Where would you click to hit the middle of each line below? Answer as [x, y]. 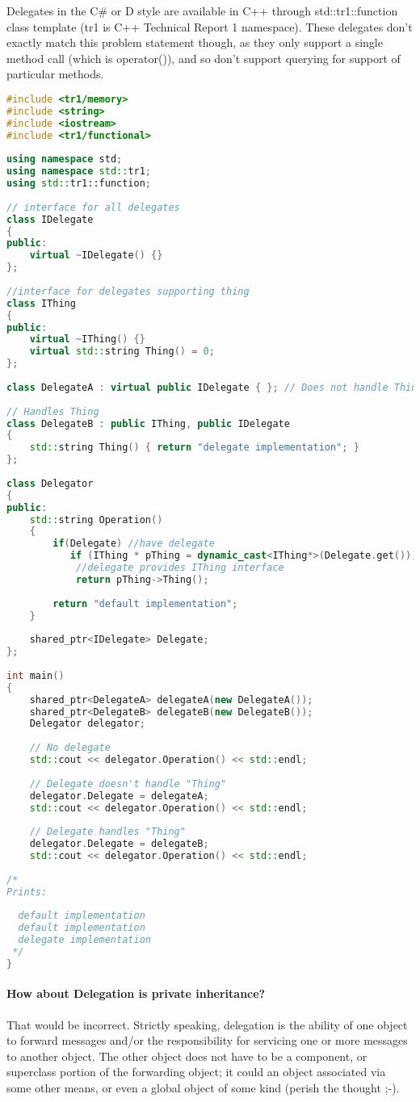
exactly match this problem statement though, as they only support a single [195, 42]
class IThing [41, 303]
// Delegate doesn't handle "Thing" [128, 784]
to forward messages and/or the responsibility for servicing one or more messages [207, 1040]
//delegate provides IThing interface [180, 568]
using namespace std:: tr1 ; [79, 172]
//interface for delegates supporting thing [128, 291]
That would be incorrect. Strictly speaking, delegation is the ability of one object [207, 1024]
